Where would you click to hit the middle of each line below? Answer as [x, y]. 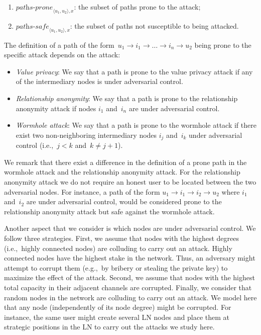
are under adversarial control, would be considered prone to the [124, 201]
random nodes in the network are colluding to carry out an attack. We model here [130, 297]
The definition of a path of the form [59, 45]
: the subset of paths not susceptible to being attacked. [154, 25]
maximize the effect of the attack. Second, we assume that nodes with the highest [129, 277]
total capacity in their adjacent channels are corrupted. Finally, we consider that [128, 287]
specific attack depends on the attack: [62, 55]
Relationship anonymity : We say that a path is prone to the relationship [127, 98]
